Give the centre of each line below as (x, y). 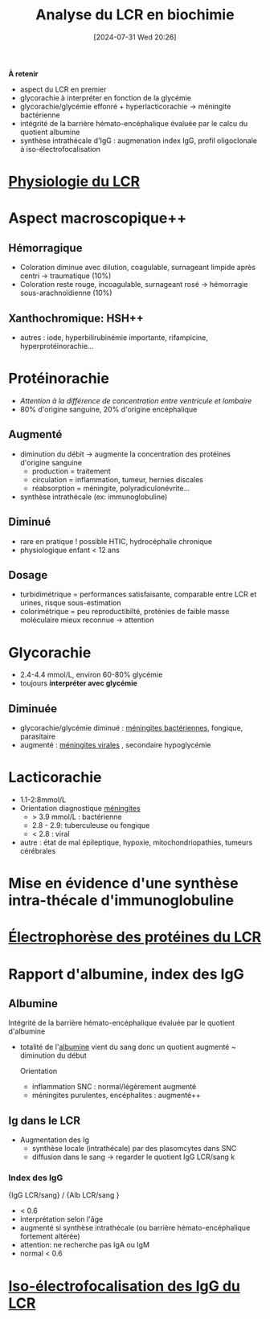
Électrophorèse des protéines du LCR (135, 937)
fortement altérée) (50, 1236)
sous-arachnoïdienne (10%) (66, 293)
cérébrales (38, 851)
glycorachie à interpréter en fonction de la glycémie (105, 97)
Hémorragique (45, 248)
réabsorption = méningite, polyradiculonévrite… (111, 488)
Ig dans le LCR (45, 1120)
